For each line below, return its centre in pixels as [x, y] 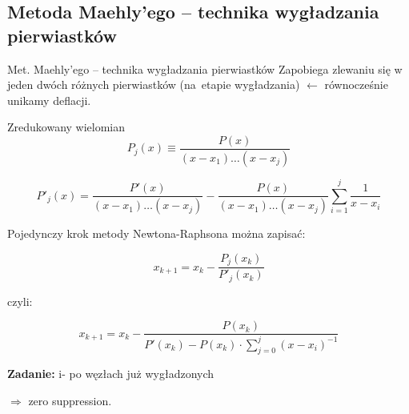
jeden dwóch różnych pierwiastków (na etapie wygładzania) [154, 84]
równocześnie [356, 84]
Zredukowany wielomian [66, 127]
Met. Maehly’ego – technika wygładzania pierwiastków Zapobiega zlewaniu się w [205, 68]
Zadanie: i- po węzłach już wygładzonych [111, 374]
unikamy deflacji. [49, 100]
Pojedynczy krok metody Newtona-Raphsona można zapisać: [156, 233]
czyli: [20, 301]
